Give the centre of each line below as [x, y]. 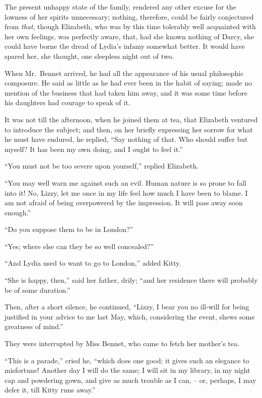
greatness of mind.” [34, 326]
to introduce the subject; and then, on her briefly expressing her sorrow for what [129, 129]
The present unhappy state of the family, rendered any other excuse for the [120, 7]
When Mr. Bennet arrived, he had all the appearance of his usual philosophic [124, 73]
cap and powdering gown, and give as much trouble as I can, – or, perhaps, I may [130, 380]
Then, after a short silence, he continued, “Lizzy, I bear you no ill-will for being [127, 307]
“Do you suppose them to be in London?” [69, 229]
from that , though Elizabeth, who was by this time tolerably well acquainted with [130, 26]
